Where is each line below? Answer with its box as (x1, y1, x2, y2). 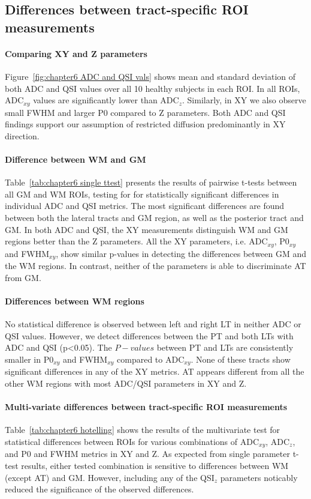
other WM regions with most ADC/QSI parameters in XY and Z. (5, 377, 247, 389)
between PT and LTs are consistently (156, 341, 294, 354)
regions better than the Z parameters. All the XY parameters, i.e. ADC (5, 235, 268, 247)
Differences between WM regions (5, 294, 144, 307)
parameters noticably (220, 471, 298, 483)
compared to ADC (117, 352, 185, 365)
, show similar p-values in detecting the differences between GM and (56, 247, 307, 259)
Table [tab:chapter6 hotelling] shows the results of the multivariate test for (5, 423, 280, 436)
